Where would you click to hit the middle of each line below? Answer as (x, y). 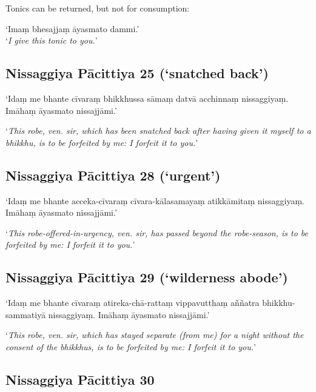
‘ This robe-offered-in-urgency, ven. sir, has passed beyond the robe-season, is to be (157, 232)
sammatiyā (26, 314)
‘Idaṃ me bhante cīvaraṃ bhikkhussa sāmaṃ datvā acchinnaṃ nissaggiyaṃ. (147, 98)
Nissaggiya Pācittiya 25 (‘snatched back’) (137, 73)
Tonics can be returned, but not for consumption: (98, 8)
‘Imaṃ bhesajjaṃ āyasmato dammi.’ (72, 28)
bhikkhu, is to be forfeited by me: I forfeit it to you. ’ (102, 142)
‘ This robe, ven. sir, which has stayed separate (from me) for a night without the (155, 335)
